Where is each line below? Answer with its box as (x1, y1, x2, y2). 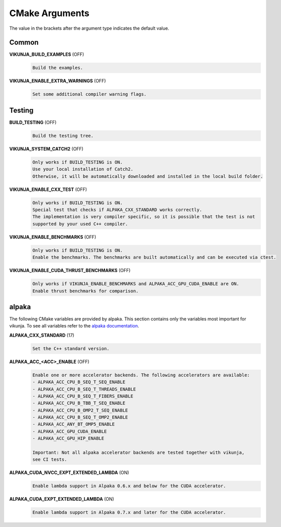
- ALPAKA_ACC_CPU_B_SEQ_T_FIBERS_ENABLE (32, 393, 133, 399)
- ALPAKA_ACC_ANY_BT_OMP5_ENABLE (32, 421, 115, 427)
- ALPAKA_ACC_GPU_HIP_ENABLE (32, 436, 105, 441)
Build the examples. (32, 65, 83, 71)
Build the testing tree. (32, 133, 94, 139)
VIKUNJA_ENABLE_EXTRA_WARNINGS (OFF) (9, 78, 106, 84)
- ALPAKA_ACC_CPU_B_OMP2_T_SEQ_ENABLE (32, 407, 128, 413)
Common (9, 38, 39, 47)
